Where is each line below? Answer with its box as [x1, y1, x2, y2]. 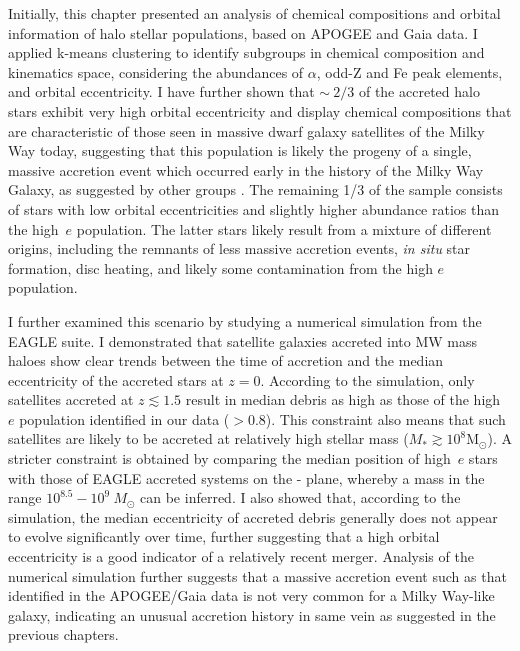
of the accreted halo [358, 81, 480, 102]
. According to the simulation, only [260, 369, 475, 390]
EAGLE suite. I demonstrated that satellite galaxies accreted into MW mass [8, 330, 478, 351]
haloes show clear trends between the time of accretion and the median [8, 350, 444, 371]
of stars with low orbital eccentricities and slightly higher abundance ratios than [8, 198, 499, 219]
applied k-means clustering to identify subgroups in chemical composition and [8, 42, 485, 63]
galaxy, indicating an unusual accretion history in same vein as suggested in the [8, 604, 496, 625]
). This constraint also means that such [265, 408, 506, 429]
